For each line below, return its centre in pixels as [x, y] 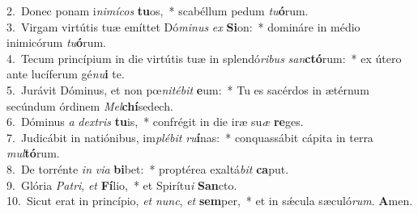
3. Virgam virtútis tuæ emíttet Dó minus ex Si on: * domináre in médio [183, 26]
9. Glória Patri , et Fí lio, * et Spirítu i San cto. [122, 185]
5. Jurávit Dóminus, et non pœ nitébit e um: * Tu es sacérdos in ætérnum [188, 89]
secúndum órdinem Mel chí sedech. [90, 105]
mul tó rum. [33, 153]
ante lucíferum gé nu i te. [66, 74]
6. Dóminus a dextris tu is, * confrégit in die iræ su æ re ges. [155, 122]
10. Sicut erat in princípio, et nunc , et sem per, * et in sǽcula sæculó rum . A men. [210, 201]
